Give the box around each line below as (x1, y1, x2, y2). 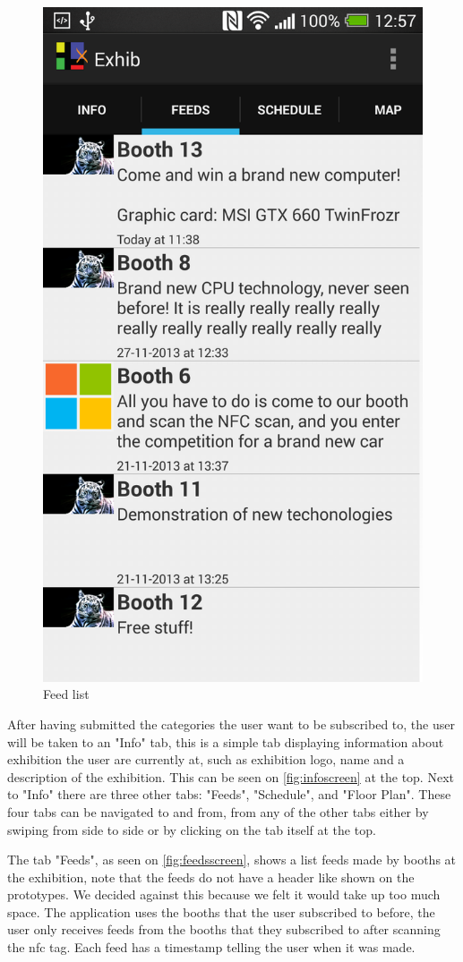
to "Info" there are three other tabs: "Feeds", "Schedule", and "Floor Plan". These (7, 785, 451, 804)
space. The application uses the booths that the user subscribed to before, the (7, 902, 435, 921)
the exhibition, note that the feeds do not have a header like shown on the (7, 867, 415, 886)
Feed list (43, 685, 90, 703)
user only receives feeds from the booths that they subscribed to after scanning (7, 920, 441, 939)
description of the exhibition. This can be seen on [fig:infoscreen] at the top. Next (7, 767, 454, 786)
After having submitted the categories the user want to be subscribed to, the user (7, 714, 455, 733)
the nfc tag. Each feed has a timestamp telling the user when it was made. (7, 938, 416, 957)
